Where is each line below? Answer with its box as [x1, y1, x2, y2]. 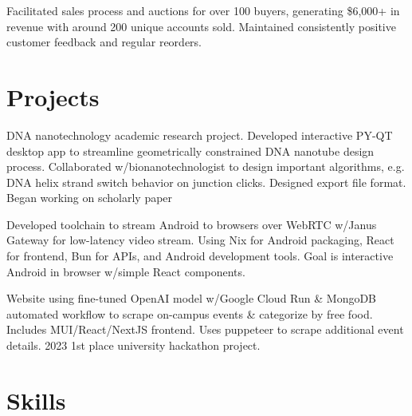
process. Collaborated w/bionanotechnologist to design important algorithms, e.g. [6, 158, 405, 175]
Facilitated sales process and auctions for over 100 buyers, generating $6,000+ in [6, 2, 400, 18]
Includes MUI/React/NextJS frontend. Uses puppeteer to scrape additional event [6, 321, 404, 338]
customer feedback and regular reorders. [6, 34, 202, 50]
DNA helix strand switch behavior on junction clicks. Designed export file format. [6, 173, 406, 190]
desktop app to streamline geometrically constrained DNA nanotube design [6, 142, 375, 159]
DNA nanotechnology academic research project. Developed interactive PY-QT [6, 126, 393, 143]
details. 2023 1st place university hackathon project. [6, 337, 261, 354]
